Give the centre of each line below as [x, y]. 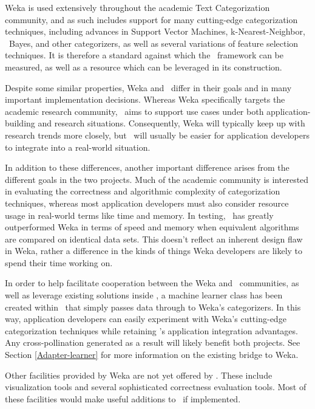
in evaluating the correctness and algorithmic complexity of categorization [143, 191]
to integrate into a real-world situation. [78, 147]
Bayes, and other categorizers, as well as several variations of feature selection [154, 43]
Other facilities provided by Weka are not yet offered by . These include [139, 375]
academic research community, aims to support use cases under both [134, 111]
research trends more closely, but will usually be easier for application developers [157, 135]
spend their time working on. [59, 262]
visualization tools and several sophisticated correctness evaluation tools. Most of [156, 387]
